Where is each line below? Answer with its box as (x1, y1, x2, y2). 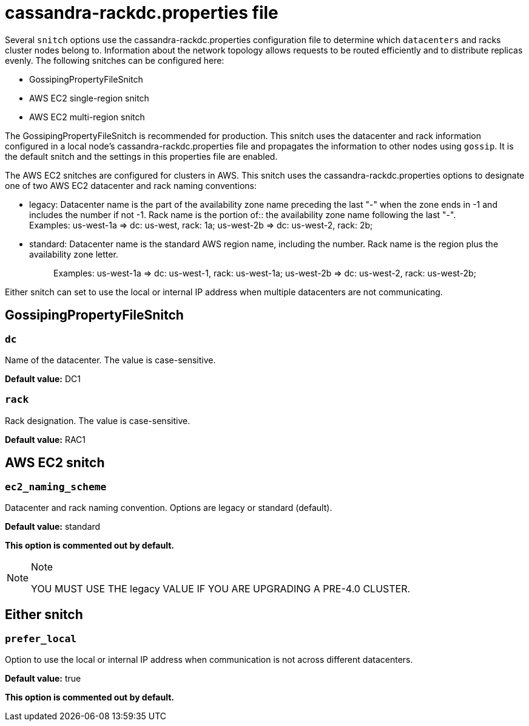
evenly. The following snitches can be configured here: (5, 55, 224, 66)
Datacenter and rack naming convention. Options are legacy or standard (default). (5, 502, 332, 513)
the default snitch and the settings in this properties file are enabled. (5, 151, 278, 162)
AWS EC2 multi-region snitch (29, 111, 145, 122)
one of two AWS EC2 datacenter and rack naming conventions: (5, 180, 257, 191)
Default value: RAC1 (5, 434, 86, 445)
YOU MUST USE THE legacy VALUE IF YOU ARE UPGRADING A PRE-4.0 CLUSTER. (31, 582, 411, 595)
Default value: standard (5, 521, 101, 532)
